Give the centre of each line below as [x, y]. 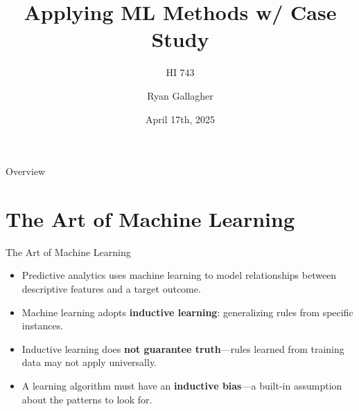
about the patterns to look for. [87, 399]
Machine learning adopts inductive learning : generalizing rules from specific [187, 312]
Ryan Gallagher [180, 95]
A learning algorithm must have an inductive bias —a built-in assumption [182, 385]
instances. [43, 326]
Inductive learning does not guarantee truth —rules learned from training [183, 348]
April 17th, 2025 [180, 119]
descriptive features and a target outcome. [111, 289]
